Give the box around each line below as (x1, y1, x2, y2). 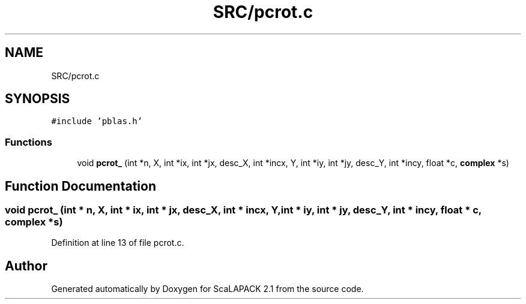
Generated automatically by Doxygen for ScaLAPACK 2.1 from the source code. (51, 284, 364, 294)
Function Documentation (5, 178, 156, 194)
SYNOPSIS (5, 91, 70, 107)
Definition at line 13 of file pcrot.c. (51, 237, 184, 248)
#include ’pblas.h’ (51, 116, 143, 127)
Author (5, 258, 47, 273)
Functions (5, 136, 52, 148)
